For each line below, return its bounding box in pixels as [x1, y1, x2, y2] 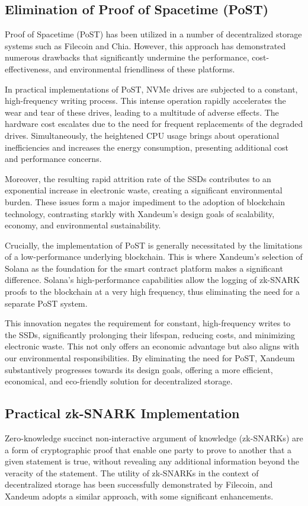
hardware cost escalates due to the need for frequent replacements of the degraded [5, 117, 303, 130]
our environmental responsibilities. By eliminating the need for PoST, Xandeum [5, 352, 295, 364]
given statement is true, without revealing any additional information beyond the [5, 455, 299, 467]
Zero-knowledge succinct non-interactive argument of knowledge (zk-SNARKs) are [5, 432, 303, 444]
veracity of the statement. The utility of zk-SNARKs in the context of [5, 466, 259, 479]
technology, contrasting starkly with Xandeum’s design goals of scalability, [5, 207, 275, 219]
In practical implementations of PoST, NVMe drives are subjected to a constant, [5, 82, 298, 95]
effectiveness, [5, 62, 52, 75]
